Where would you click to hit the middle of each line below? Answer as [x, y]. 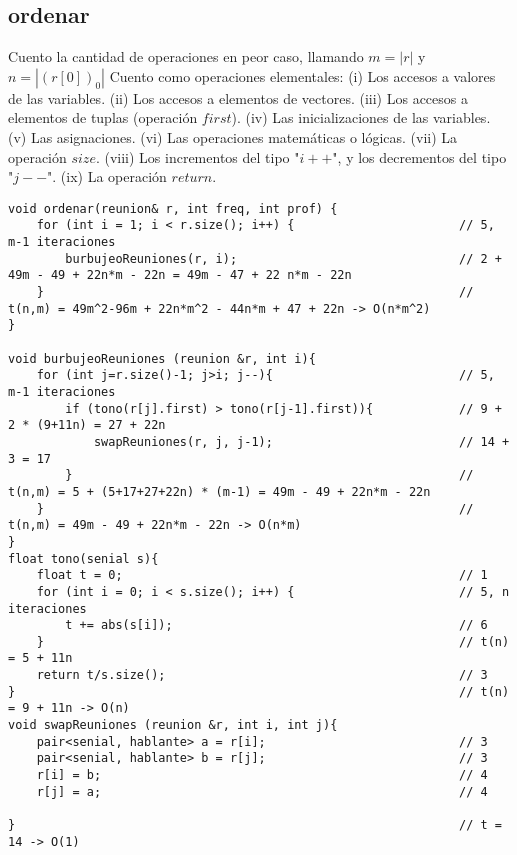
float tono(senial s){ [83, 558]
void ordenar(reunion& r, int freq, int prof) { [173, 208]
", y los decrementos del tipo [419, 156]
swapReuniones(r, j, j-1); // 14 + [301, 441]
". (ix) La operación [107, 176]
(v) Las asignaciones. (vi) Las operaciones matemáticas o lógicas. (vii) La [233, 136]
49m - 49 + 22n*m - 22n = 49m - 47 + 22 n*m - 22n [180, 275]
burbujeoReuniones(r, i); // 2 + [283, 258]
